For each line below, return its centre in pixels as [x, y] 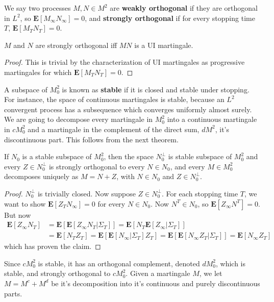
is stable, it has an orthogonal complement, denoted [119, 263]
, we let [211, 273]
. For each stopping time [200, 193]
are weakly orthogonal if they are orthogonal [184, 8]
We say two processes [38, 8]
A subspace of [26, 89]
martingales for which [38, 72]
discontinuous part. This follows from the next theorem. [91, 139]
